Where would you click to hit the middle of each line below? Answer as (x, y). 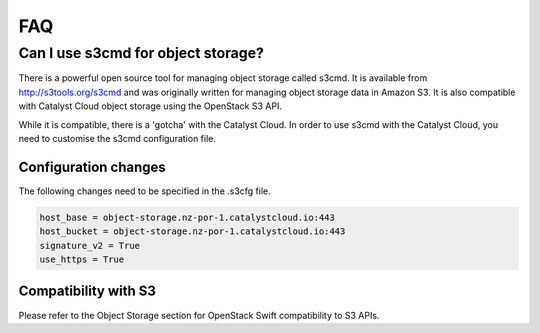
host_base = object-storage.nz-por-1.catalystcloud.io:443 (187, 217)
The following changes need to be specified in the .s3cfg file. (145, 191)
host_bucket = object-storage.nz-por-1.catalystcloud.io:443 (192, 231)
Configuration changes (92, 166)
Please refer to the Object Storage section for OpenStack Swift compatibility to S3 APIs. (199, 315)
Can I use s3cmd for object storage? (141, 53)
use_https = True (82, 259)
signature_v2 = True (89, 245)
